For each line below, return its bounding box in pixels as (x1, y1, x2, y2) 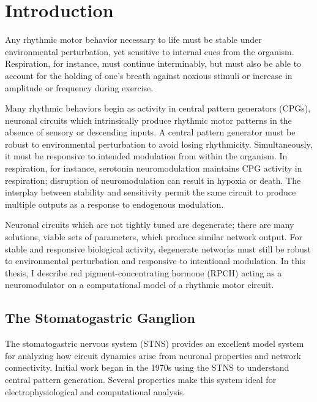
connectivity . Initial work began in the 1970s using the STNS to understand (5, 361, 289, 374)
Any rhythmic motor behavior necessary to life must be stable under (5, 33, 262, 46)
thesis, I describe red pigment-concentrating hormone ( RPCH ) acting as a (5, 266, 282, 279)
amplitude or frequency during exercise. (5, 81, 154, 94)
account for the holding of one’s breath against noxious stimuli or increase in (5, 69, 293, 82)
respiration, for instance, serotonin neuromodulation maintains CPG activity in (5, 162, 302, 175)
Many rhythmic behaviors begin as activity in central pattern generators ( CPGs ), (5, 102, 311, 115)
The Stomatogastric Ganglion (5, 308, 195, 327)
